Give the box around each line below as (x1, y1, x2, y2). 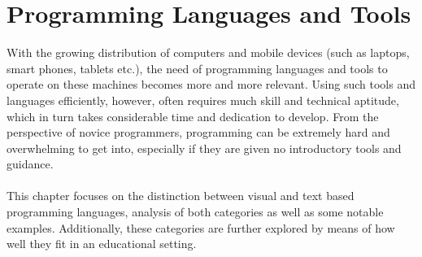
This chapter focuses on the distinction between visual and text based (7, 187, 355, 204)
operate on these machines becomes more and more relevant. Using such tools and (7, 76, 415, 93)
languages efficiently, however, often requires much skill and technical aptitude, (7, 91, 399, 108)
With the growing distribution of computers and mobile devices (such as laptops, (7, 44, 410, 61)
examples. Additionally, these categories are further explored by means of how (7, 219, 395, 236)
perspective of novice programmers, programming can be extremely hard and (7, 124, 390, 141)
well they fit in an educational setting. (7, 235, 197, 252)
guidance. (7, 155, 54, 172)
